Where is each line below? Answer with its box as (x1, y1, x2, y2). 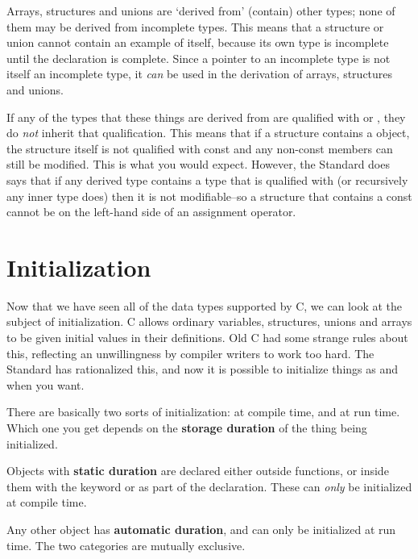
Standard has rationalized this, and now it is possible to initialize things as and (6, 361, 398, 378)
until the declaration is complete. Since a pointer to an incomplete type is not (6, 49, 391, 66)
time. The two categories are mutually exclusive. (6, 536, 246, 553)
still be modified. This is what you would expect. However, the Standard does (6, 156, 390, 173)
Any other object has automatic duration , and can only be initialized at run (6, 520, 396, 537)
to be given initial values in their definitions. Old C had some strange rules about (6, 329, 408, 346)
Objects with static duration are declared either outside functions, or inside (6, 462, 389, 479)
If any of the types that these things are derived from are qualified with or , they (6, 108, 406, 125)
